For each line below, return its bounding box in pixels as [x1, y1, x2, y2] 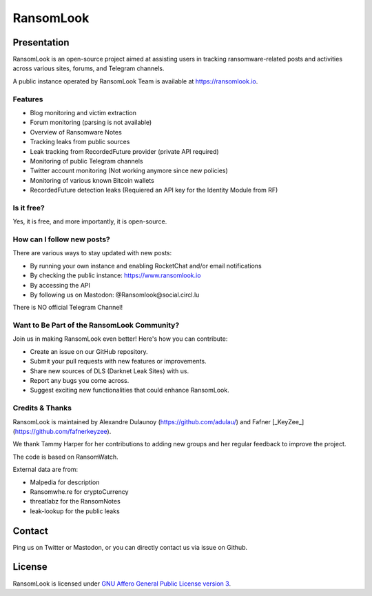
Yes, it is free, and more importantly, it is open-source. [12, 217, 167, 226]
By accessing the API [30, 281, 91, 289]
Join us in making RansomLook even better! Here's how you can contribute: [12, 335, 228, 343]
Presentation [12, 37, 70, 48]
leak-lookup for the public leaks [30, 507, 120, 515]
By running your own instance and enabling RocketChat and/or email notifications [30, 261, 262, 270]
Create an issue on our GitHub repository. [30, 347, 148, 355]
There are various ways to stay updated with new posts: [12, 249, 172, 257]
